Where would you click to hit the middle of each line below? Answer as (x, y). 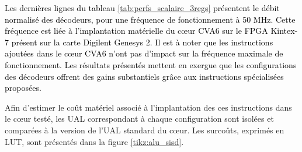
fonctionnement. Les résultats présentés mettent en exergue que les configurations (151, 64)
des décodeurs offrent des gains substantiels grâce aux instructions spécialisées (144, 76)
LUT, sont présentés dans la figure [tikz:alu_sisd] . (94, 141)
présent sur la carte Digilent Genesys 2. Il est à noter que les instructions (142, 42)
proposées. (23, 88)
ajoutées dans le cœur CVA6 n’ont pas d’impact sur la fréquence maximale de (144, 53)
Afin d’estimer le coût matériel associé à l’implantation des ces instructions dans (148, 107)
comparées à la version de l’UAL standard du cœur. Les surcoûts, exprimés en (145, 130)
